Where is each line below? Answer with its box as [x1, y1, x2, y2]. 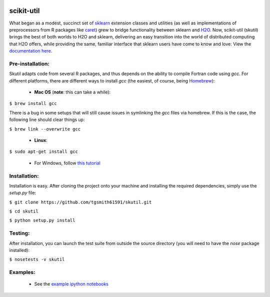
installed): [9, 247, 30, 253]
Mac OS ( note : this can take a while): [34, 89, 111, 95]
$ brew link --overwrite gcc [9, 126, 81, 132]
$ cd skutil [9, 208, 38, 214]
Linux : [34, 137, 47, 143]
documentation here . [9, 48, 52, 54]
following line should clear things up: [9, 116, 85, 122]
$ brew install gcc [9, 100, 57, 106]
